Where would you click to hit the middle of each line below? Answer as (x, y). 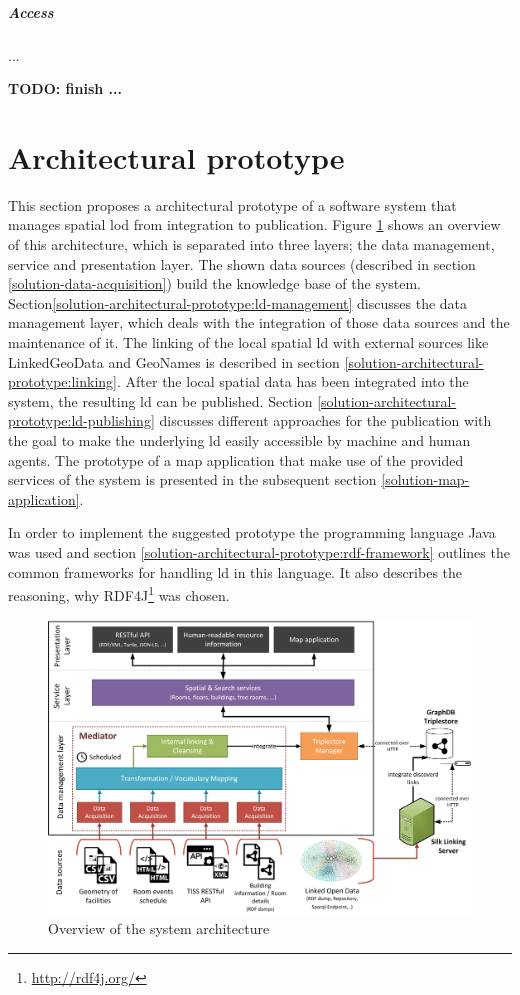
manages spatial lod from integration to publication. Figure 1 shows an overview (254, 224)
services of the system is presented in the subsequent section (192, 479)
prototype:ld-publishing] (81, 420)
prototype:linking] (62, 381)
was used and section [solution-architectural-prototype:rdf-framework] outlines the (259, 551)
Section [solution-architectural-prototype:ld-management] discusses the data (238, 302)
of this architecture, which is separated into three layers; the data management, (251, 244)
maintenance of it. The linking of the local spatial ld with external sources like (248, 342)
